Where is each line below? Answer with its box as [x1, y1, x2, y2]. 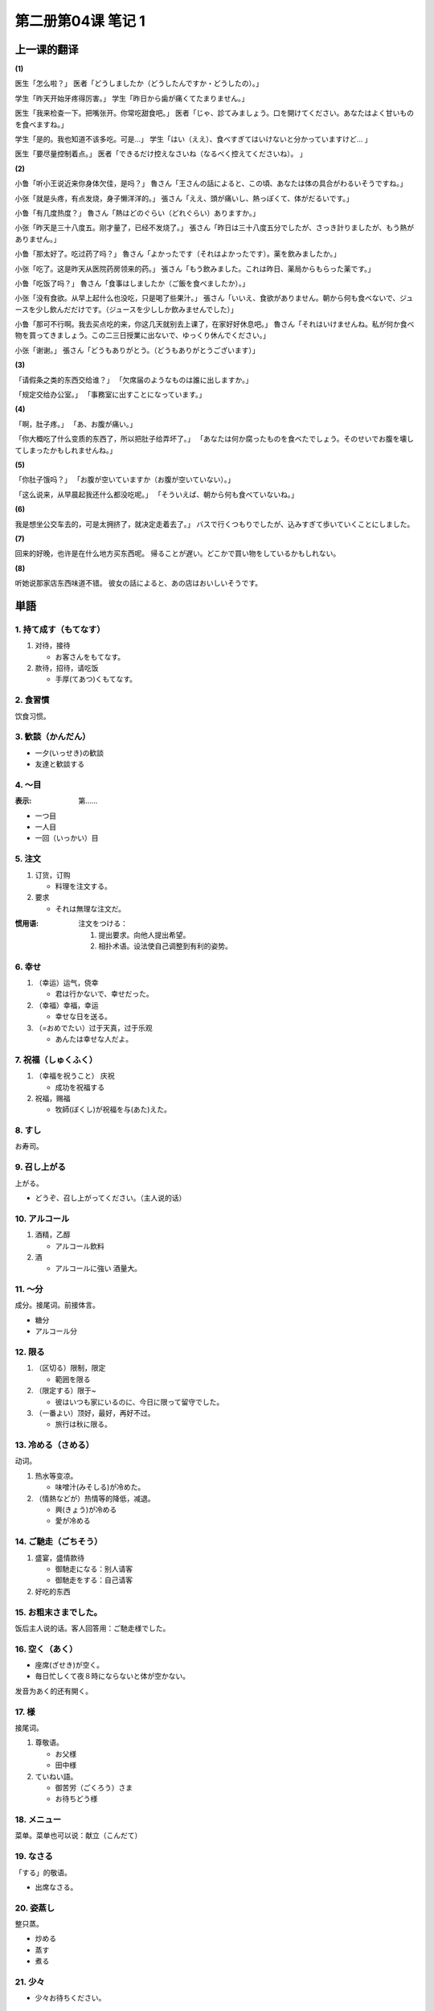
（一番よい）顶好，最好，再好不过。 [35, 1408, 155, 1417]
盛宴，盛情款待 [35, 1552, 84, 1562]
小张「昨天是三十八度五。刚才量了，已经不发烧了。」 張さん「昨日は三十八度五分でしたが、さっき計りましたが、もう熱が [14, 223, 414, 232]
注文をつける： [78, 919, 128, 928]
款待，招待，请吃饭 [35, 664, 99, 673]
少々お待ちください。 [35, 1993, 106, 2003]
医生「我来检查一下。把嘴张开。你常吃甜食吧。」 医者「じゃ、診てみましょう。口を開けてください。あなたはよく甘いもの [14, 109, 414, 118]
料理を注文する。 [55, 881, 112, 890]
